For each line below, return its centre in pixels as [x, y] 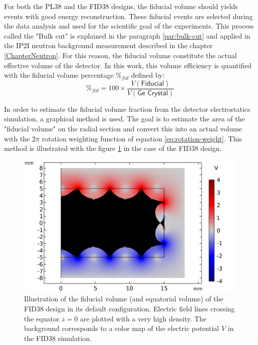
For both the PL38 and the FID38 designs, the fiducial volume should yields [121, 6]
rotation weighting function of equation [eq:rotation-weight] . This [142, 138]
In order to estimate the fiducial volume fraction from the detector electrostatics [127, 109]
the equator [42, 318]
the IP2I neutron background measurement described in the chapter [108, 45]
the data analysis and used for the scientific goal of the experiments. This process [129, 26]
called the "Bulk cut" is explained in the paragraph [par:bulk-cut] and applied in [127, 35]
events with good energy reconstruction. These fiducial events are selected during [128, 16]
